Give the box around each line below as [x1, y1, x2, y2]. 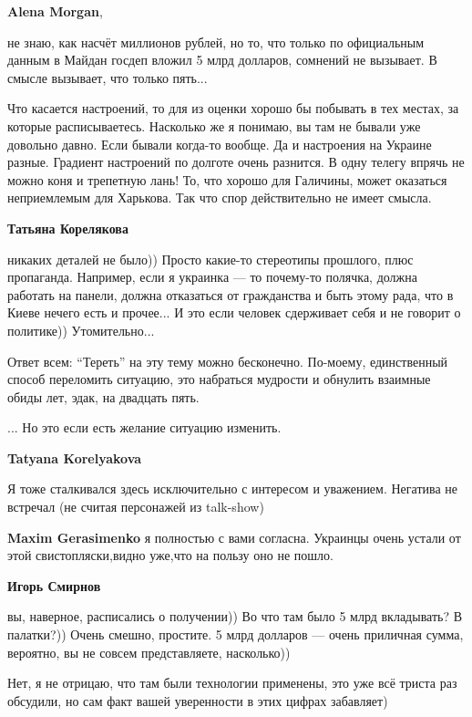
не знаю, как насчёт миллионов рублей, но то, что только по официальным [7, 32, 425, 51]
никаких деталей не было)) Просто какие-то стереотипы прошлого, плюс [7, 249, 414, 268]
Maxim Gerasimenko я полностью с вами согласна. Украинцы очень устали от [7, 527, 461, 546]
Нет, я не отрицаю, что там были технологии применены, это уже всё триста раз [7, 673, 457, 692]
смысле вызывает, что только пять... [7, 68, 208, 87]
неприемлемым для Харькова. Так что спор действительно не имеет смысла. [7, 188, 432, 207]
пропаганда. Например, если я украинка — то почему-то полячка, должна [7, 267, 417, 286]
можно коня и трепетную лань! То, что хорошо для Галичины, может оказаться [7, 170, 447, 189]
